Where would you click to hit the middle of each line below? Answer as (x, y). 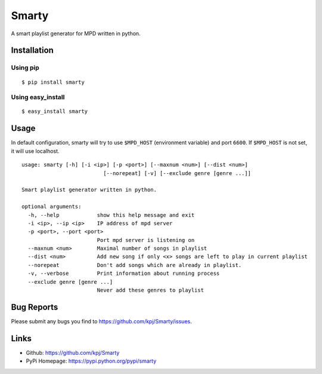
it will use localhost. (35, 151)
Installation (32, 50)
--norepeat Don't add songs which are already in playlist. (135, 265)
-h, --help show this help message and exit (111, 215)
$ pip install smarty (53, 82)
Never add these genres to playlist (150, 290)
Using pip (25, 68)
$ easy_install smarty (55, 111)
